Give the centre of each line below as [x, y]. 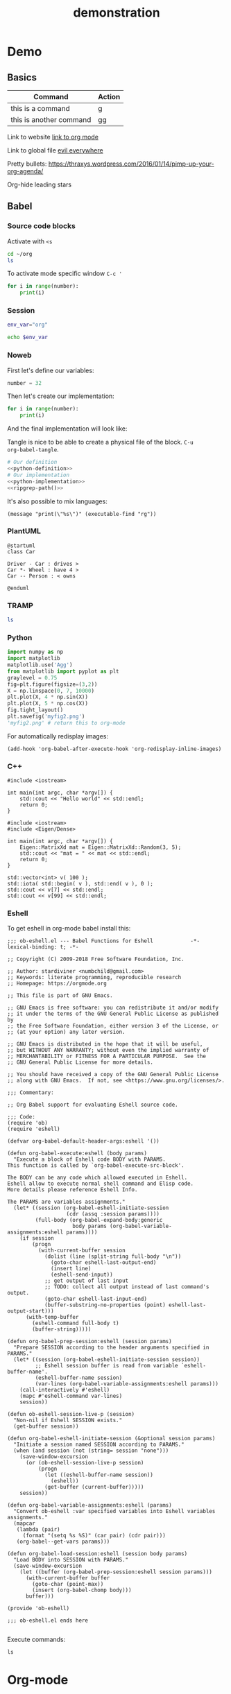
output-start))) [31, 1311]
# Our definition [32, 463]
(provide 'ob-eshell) [38, 1609]
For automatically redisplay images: [58, 736]
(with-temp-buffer [52, 1317]
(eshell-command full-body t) [76, 1323]
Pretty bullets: [27, 164]
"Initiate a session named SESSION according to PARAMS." [99, 1445]
